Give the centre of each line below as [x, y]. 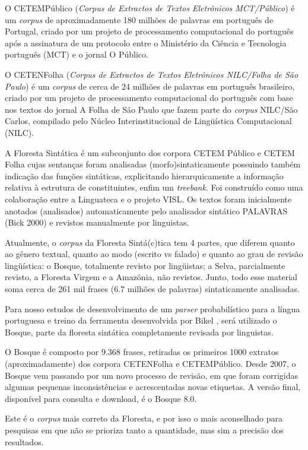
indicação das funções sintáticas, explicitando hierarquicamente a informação [144, 175]
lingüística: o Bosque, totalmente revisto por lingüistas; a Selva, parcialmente [145, 265]
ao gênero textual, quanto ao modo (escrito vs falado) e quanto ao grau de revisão [154, 254]
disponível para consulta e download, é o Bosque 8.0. [101, 398]
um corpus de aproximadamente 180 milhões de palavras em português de [139, 19]
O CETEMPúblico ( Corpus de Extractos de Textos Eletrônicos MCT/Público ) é [150, 8]
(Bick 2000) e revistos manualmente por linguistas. [97, 222]
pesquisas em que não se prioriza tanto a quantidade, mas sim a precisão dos [144, 430]
